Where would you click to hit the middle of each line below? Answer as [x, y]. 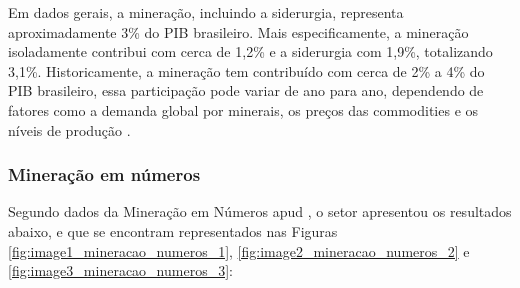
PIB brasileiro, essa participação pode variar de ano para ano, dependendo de [246, 90]
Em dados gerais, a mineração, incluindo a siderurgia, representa [206, 12]
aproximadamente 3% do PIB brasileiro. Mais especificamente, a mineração [238, 31]
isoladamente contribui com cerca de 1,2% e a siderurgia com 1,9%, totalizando [250, 51]
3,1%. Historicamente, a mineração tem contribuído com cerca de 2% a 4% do [246, 70]
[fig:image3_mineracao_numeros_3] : [120, 270]
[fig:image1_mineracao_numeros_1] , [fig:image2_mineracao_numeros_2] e [239, 250]
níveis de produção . [69, 129]
